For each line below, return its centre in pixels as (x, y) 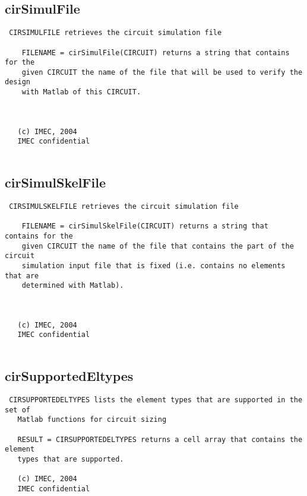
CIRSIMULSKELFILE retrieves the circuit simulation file (124, 206)
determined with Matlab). (73, 286)
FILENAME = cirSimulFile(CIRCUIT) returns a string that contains (156, 53)
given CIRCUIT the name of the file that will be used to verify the (162, 72)
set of (18, 410)
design (18, 82)
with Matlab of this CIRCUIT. (81, 92)
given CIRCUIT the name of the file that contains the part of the (158, 246)
